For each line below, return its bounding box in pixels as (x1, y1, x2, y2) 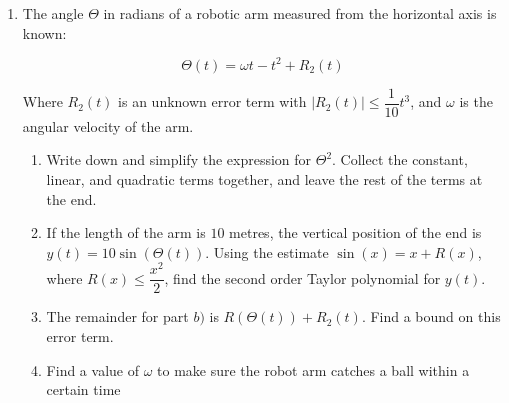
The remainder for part (46, 306, 189, 327)
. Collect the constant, (332, 149, 468, 170)
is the (459, 91, 493, 112)
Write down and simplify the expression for (46, 149, 312, 170)
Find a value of (46, 359, 139, 380)
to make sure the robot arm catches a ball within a (157, 359, 470, 380)
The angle (22, 3, 84, 23)
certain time (46, 379, 121, 400)
